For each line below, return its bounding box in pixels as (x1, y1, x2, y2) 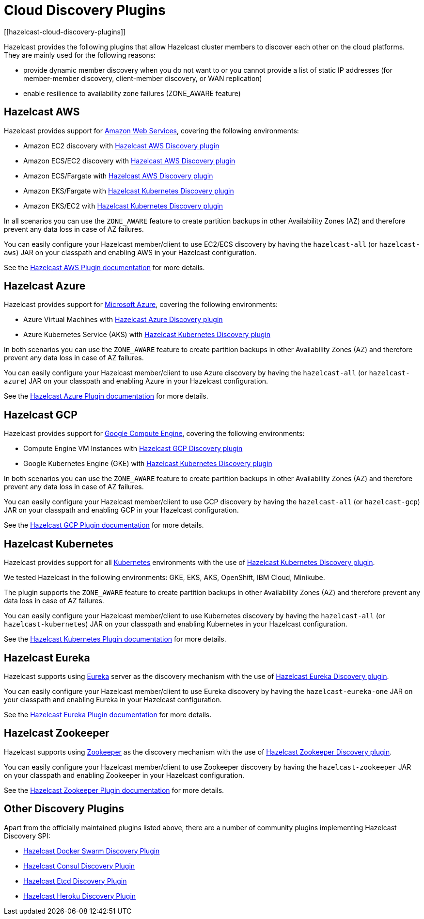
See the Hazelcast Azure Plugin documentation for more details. (4, 392, 208, 401)
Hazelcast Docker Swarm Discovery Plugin (23, 846, 160, 855)
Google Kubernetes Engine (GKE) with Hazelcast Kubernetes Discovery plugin (23, 459, 272, 468)
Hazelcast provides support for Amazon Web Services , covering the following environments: (4, 126, 299, 135)
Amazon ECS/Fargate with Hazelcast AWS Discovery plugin (23, 171, 213, 180)
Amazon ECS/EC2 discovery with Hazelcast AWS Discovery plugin (23, 156, 236, 165)
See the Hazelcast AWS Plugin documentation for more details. (4, 263, 205, 272)
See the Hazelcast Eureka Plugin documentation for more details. (4, 710, 212, 719)
